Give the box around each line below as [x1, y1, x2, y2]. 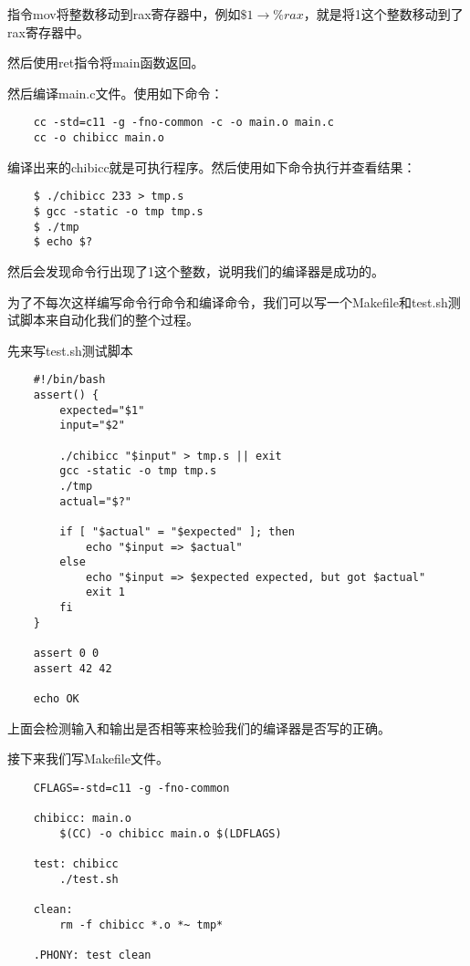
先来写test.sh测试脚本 [7, 340, 133, 359]
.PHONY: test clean [33, 949, 151, 962]
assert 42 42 [33, 661, 112, 675]
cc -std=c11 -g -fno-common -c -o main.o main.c [33, 116, 334, 130]
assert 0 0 [33, 647, 99, 660]
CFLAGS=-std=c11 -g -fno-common [33, 781, 230, 795]
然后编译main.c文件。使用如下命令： [7, 83, 224, 102]
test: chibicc [33, 857, 119, 871]
